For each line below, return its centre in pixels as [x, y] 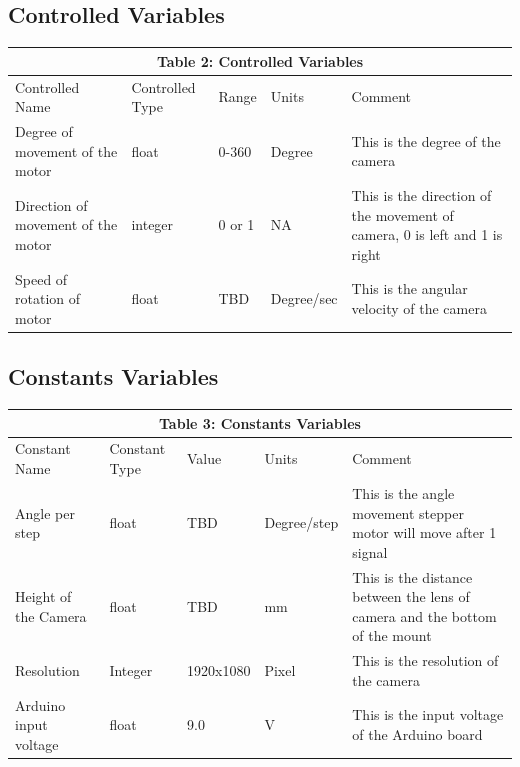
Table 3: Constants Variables [260, 422]
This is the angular [409, 288]
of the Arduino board [417, 733]
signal [370, 551]
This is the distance [412, 576]
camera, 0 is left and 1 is [427, 234]
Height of [43, 596]
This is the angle [403, 492]
